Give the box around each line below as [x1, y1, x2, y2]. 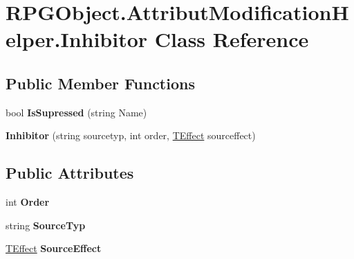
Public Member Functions [6, 72, 195, 93]
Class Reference [154, 25, 309, 53]
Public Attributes [6, 162, 134, 184]
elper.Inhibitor [6, 25, 148, 53]
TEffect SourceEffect [6, 241, 102, 256]
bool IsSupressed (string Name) [6, 105, 147, 119]
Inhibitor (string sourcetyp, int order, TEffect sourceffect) [6, 128, 256, 143]
